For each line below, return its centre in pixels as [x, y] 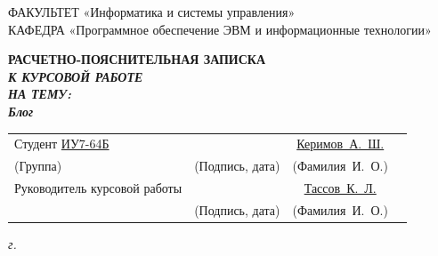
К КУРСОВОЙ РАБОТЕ [76, 76]
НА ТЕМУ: [40, 94]
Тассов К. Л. [340, 188]
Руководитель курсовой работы [98, 188]
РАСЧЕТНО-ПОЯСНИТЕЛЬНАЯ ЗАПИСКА [137, 59]
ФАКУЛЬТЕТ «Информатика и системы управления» [152, 12]
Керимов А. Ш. [341, 144]
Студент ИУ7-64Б [62, 144]
